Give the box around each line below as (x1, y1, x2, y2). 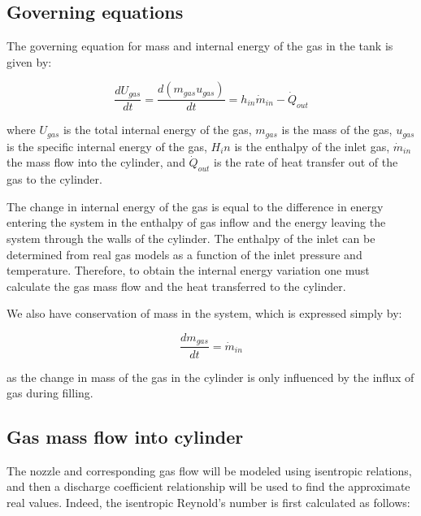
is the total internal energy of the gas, (63, 121, 252, 138)
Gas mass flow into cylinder (7, 424, 244, 449)
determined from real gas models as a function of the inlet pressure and (7, 245, 362, 262)
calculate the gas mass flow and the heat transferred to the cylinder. (7, 277, 346, 294)
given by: (7, 53, 52, 70)
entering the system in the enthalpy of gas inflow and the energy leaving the (7, 214, 386, 231)
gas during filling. (7, 384, 93, 401)
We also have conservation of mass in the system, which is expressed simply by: (7, 305, 402, 322)
